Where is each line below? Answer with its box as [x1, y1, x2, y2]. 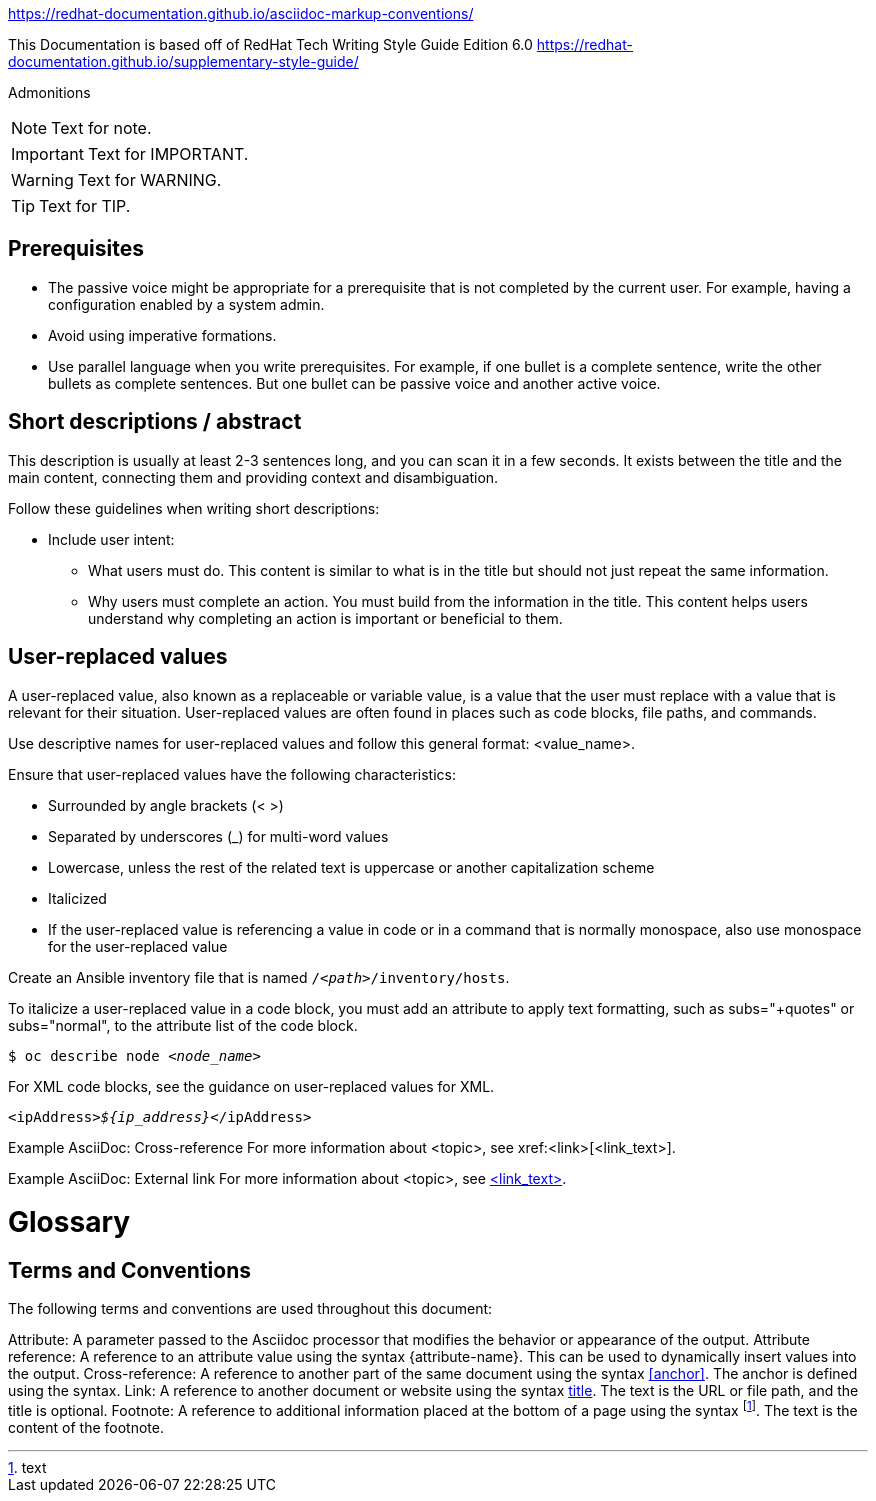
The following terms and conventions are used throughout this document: [8, 1300, 493, 1318]
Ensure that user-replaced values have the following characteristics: [8, 765, 456, 783]
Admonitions [8, 84, 91, 101]
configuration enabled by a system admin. [48, 295, 325, 313]
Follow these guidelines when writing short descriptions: [8, 499, 380, 517]
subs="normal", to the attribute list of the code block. [8, 1016, 358, 1034]
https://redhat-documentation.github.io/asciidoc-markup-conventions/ [8, 5, 474, 22]
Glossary [8, 1205, 131, 1240]
